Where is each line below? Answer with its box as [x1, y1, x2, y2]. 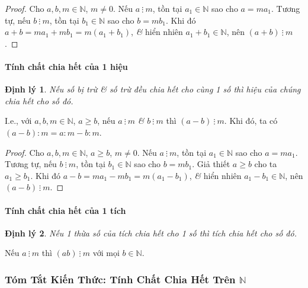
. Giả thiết [192, 158, 230, 170]
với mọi [92, 247, 120, 259]
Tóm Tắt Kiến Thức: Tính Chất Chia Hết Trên [5, 271, 236, 286]
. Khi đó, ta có [224, 114, 278, 127]
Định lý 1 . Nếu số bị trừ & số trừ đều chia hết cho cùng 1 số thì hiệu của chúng [5, 83, 301, 95]
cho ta [254, 158, 277, 170]
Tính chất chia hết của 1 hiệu [5, 60, 128, 72]
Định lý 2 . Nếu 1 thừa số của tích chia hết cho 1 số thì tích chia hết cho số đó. [5, 226, 297, 239]
